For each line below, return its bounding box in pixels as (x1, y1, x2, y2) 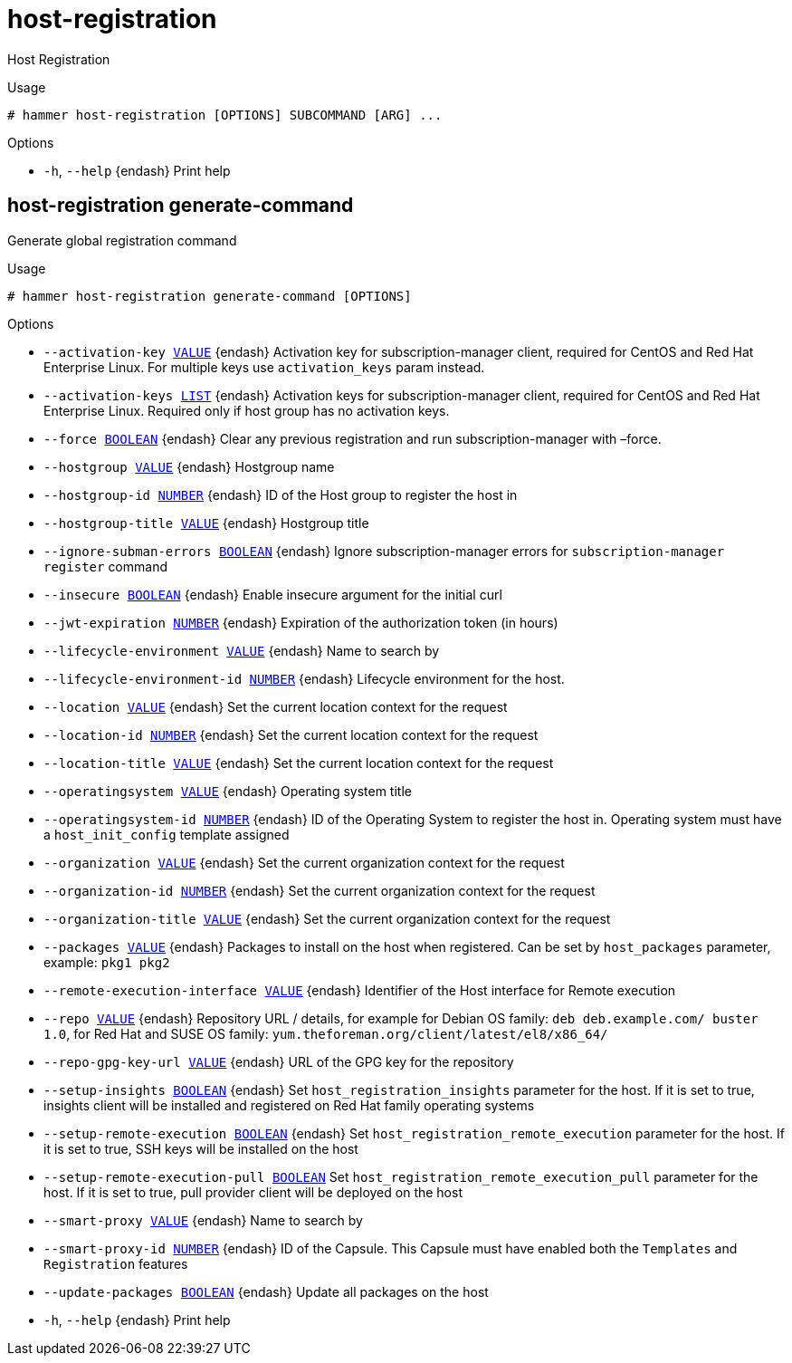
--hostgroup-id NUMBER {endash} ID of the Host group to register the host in (43, 486, 518, 503)
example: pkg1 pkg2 (43, 954, 170, 970)
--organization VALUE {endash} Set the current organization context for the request (43, 854, 565, 870)
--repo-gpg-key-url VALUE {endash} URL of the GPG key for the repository (43, 1053, 514, 1070)
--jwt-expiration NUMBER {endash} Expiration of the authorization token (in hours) (43, 614, 558, 630)
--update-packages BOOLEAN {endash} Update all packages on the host (43, 1283, 489, 1300)
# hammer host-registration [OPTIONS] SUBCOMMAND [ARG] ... (7, 107, 443, 122)
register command (43, 558, 167, 574)
